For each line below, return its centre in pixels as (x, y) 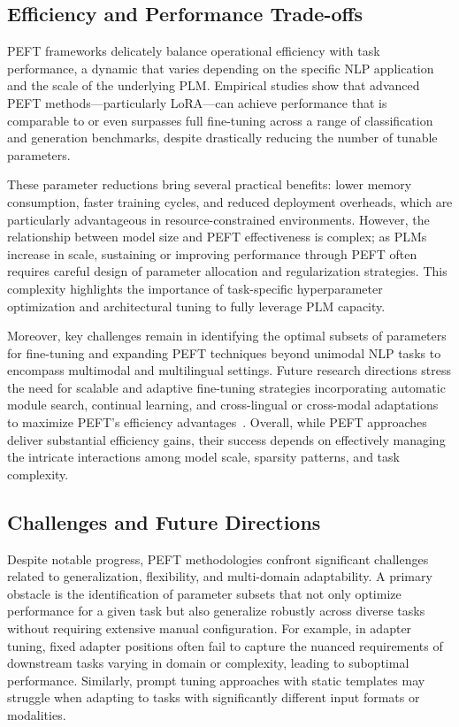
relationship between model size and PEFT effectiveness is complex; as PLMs (217, 237)
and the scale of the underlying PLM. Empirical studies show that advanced (214, 85)
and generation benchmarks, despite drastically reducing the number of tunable (222, 138)
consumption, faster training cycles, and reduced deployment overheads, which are (230, 201)
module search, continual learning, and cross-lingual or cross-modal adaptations (223, 405)
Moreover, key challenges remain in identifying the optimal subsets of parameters (227, 336)
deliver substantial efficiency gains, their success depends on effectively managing (226, 439)
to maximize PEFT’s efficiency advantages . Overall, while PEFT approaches (217, 422)
